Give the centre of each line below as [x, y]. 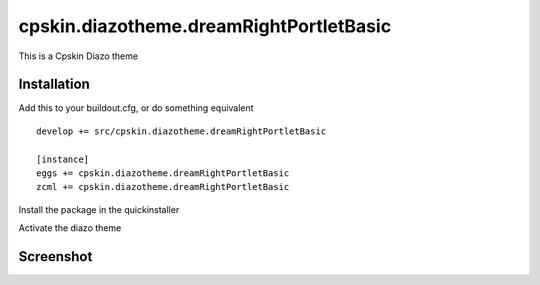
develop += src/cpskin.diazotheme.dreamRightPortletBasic [181, 131]
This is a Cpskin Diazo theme [78, 56]
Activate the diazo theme [70, 228]
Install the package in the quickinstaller [99, 209]
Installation [54, 84]
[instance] [63, 159]
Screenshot [55, 256]
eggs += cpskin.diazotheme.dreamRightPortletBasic [163, 173]
